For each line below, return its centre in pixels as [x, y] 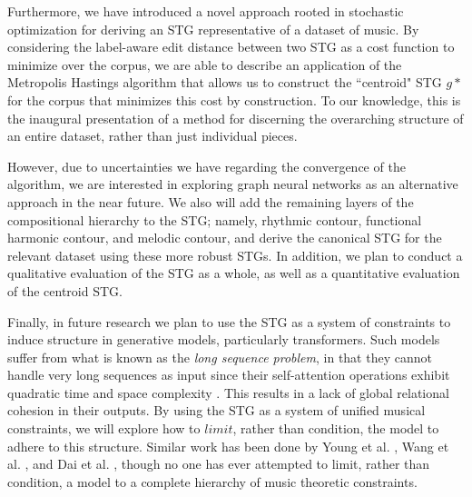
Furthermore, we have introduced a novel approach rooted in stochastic [206, 11]
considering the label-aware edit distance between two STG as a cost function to [231, 47]
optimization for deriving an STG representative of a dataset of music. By [213, 29]
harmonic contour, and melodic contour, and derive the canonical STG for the [225, 238]
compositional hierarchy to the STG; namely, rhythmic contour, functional [215, 219]
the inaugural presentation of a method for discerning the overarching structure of [236, 118]
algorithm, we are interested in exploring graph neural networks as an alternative [233, 184]
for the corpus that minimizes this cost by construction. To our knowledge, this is [234, 99]
